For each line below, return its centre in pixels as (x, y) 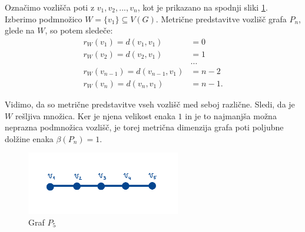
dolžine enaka (29, 138)
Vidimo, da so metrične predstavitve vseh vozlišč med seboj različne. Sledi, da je (150, 104)
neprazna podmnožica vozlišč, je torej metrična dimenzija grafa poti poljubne (144, 127)
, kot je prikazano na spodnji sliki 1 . (203, 7)
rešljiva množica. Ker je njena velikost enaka (95, 115)
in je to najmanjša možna (231, 115)
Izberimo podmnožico (44, 19)
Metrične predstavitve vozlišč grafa (224, 19)
